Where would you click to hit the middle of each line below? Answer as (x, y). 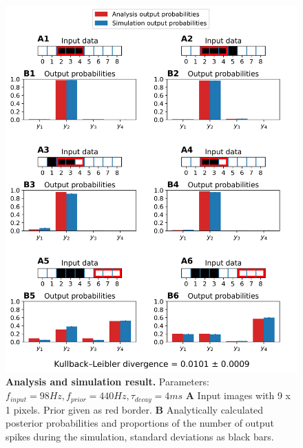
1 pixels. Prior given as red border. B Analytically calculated (135, 409)
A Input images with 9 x (238, 395)
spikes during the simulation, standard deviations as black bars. (140, 436)
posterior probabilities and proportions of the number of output (140, 423)
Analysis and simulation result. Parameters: (107, 382)
